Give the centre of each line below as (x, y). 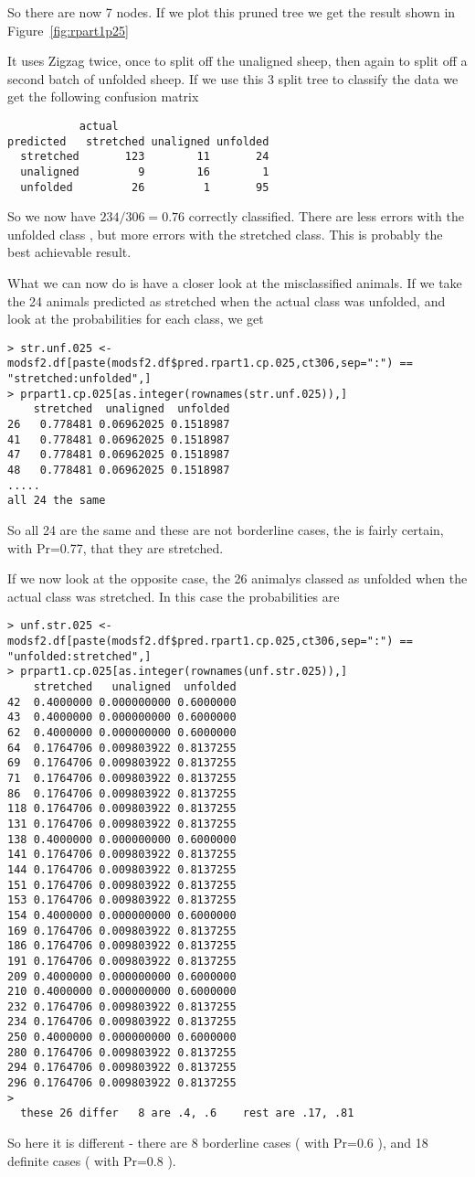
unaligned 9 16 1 (145, 171)
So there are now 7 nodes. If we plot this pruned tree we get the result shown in (232, 12)
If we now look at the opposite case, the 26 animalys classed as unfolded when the (237, 578)
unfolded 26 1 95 (145, 187)
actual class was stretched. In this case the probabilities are (174, 596)
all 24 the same (57, 501)
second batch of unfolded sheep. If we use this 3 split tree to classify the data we (233, 78)
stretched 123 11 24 (145, 157)
